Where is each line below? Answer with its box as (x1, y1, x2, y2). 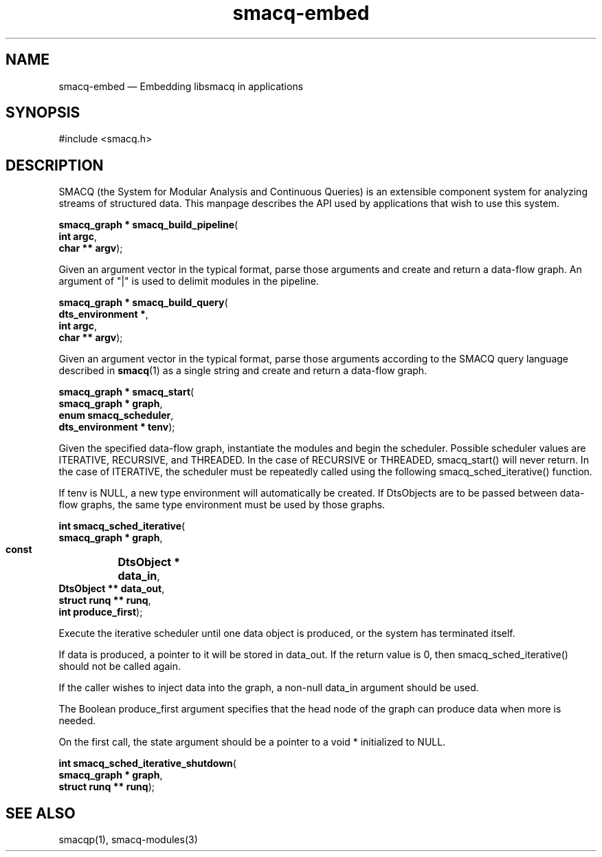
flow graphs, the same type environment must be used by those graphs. (58, 499, 386, 511)
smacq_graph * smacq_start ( (58, 386, 194, 398)
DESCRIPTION (5, 156, 104, 174)
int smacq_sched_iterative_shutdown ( (58, 757, 236, 770)
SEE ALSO (5, 804, 76, 822)
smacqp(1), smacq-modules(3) (58, 834, 198, 846)
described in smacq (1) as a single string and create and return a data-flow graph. (58, 365, 427, 377)
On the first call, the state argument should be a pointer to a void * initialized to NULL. (58, 736, 446, 748)
